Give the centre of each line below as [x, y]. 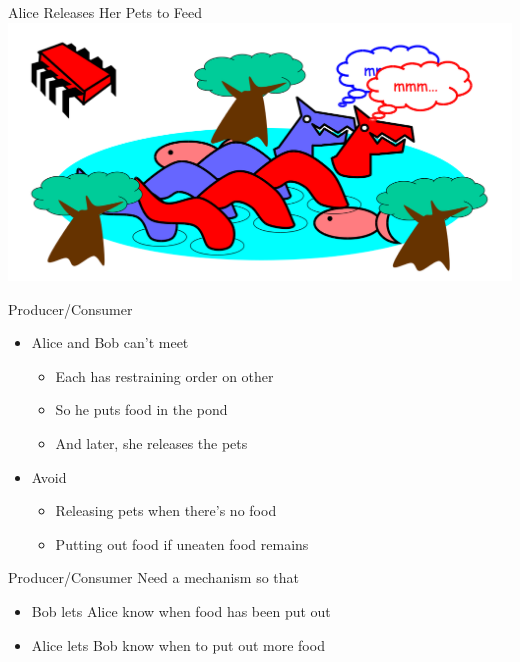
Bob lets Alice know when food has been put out [181, 610]
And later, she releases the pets [151, 442]
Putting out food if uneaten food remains [182, 543]
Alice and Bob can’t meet [110, 342]
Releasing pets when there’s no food [166, 510]
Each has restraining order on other [164, 375]
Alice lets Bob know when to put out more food [178, 644]
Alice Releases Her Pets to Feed [105, 12]
